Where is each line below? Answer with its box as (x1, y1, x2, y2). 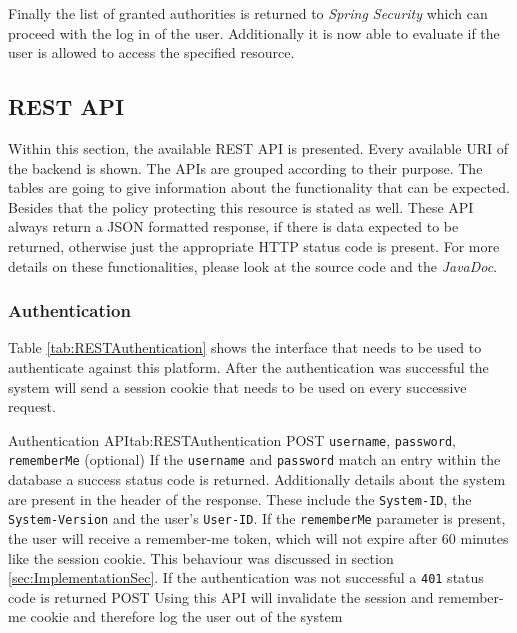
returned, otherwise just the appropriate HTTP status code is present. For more (8, 235, 500, 256)
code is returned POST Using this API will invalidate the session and (8, 586, 434, 607)
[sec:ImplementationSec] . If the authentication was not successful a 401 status (8, 567, 484, 588)
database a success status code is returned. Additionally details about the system (8, 469, 506, 490)
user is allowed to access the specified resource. (8, 42, 295, 63)
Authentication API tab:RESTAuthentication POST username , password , (8, 429, 456, 450)
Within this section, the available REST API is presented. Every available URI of (8, 137, 508, 158)
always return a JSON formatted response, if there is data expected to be (8, 216, 459, 237)
